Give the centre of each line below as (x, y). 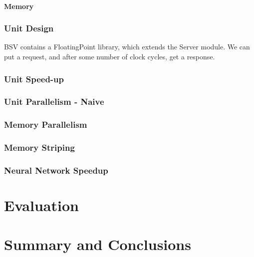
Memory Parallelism (46, 125)
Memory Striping (39, 147)
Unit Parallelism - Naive (54, 102)
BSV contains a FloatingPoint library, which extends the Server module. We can (127, 47)
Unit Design (29, 28)
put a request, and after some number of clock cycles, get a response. (110, 56)
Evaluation (41, 205)
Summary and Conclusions (98, 244)
